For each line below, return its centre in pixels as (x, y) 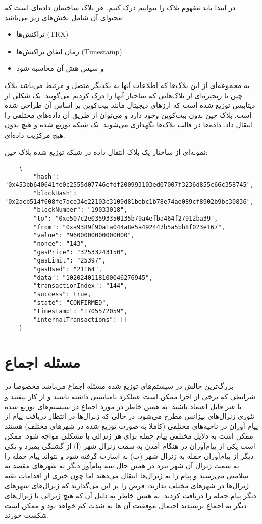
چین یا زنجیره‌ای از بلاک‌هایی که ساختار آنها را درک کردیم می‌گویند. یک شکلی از (124, 95)
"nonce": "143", (61, 244)
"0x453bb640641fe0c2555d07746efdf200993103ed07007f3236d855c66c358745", (129, 185)
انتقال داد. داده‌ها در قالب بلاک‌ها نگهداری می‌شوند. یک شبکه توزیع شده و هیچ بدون (129, 125)
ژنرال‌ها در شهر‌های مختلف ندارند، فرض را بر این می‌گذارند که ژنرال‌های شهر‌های (127, 485)
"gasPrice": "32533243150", (81, 252)
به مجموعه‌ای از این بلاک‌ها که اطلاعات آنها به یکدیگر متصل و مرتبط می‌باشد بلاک (127, 85)
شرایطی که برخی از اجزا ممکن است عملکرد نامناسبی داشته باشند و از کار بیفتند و (130, 396)
